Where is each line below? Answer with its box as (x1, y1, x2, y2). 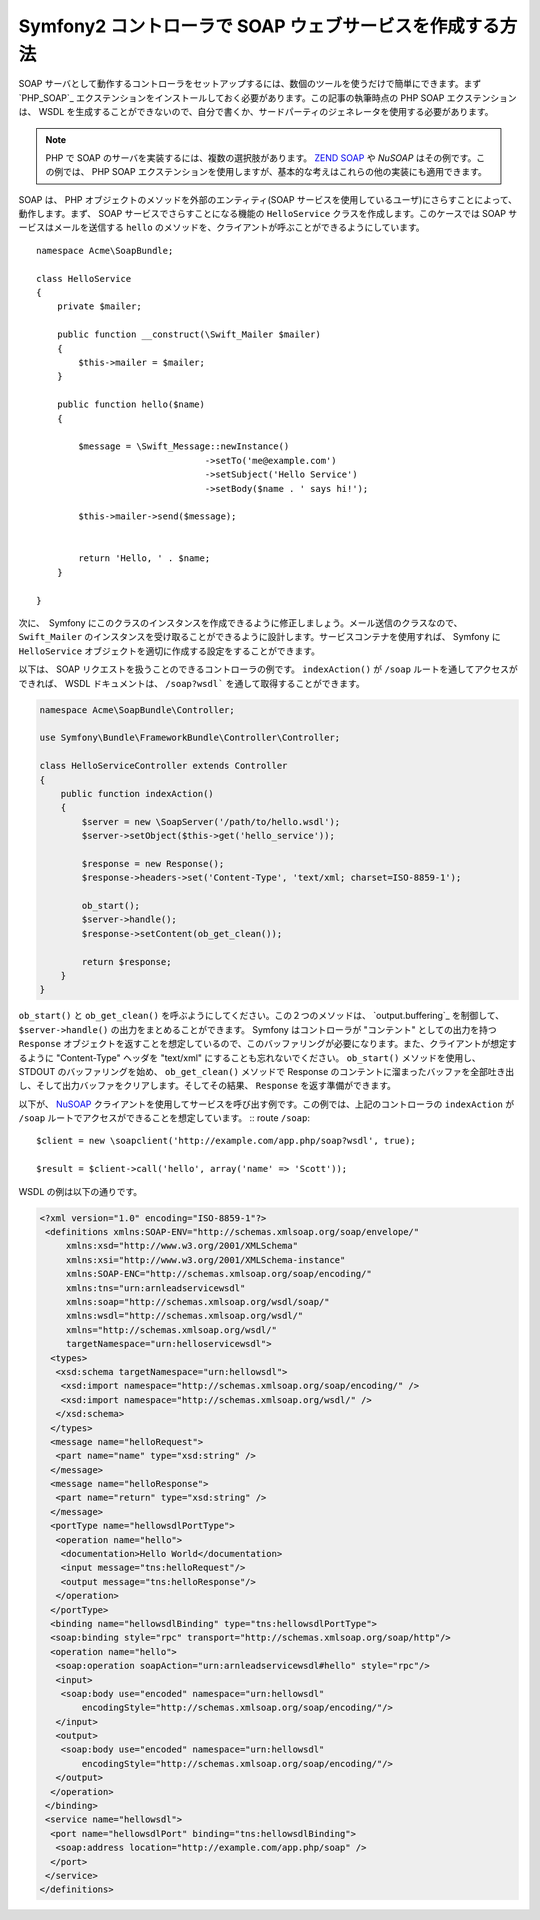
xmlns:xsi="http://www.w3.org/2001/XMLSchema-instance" (65, 1254, 346, 1265)
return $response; (81, 956, 172, 967)
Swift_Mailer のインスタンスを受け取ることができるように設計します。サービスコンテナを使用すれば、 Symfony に (18, 631, 501, 643)
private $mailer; (56, 301, 142, 312)
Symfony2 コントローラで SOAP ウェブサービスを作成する (18, 15, 500, 37)
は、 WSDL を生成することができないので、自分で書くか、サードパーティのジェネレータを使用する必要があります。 (18, 106, 494, 118)
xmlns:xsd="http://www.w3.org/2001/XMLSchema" (65, 1240, 299, 1252)
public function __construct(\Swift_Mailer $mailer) (56, 329, 322, 340)
